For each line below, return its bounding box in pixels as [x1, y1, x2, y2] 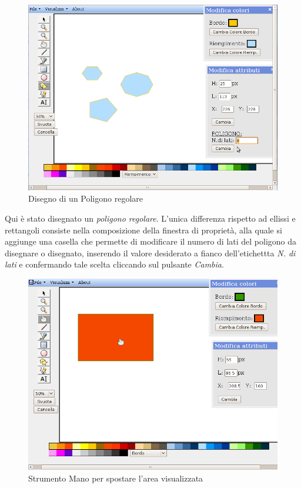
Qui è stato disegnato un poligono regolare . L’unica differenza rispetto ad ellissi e [5, 212, 296, 224]
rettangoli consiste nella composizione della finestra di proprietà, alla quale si [5, 223, 282, 236]
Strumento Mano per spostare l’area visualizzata [28, 472, 203, 484]
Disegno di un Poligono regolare [28, 192, 143, 205]
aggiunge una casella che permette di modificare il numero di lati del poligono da [5, 235, 297, 248]
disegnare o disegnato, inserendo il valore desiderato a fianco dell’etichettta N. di [5, 246, 296, 259]
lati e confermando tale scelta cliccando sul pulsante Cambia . [5, 258, 224, 270]
